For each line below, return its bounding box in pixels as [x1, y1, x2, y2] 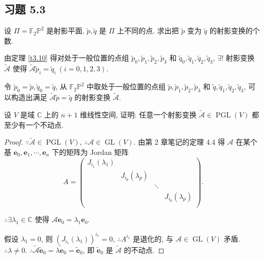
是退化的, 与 [133, 233, 173, 244]
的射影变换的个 [209, 25, 260, 36]
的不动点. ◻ [124, 244, 165, 255]
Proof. [4, 136, 23, 147]
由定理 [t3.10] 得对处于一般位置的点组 [4, 52, 129, 63]
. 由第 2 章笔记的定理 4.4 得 [133, 136, 225, 147]
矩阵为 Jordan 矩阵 [66, 147, 129, 157]
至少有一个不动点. [4, 119, 64, 130]
